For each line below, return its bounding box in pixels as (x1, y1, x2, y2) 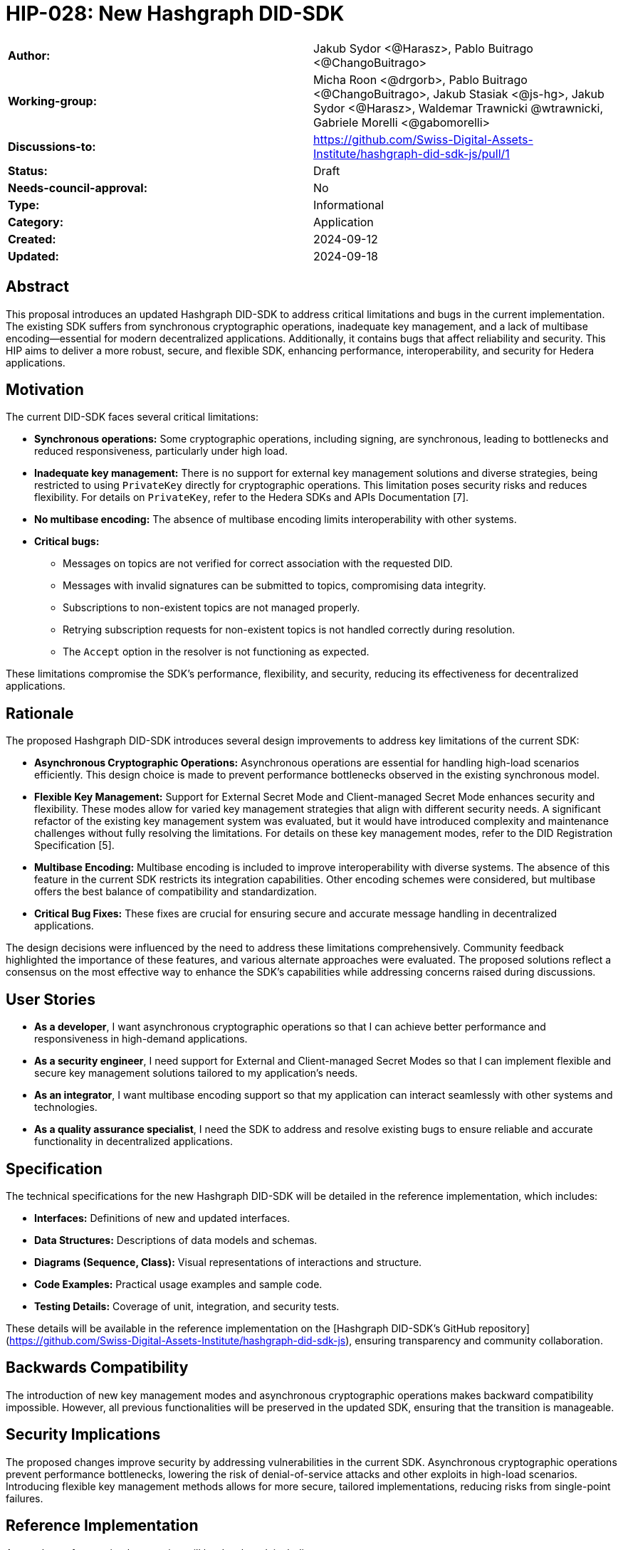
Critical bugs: (34, 535, 100, 548)
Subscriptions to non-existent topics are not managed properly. (63, 601, 360, 614)
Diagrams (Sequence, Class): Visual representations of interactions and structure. (34, 1255, 422, 1268)
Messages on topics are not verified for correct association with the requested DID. (63, 557, 453, 570)
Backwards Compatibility (6, 1359, 189, 1377)
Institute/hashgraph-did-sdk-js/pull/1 (313, 146, 510, 161)
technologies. (34, 1101, 98, 1114)
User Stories (6, 990, 95, 1008)
